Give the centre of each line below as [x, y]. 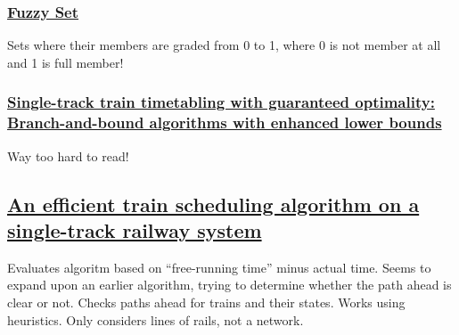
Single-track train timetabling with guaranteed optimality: [221, 102]
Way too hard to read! [68, 155]
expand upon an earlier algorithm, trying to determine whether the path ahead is [229, 285]
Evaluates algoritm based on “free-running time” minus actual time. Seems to [219, 267]
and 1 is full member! [66, 62]
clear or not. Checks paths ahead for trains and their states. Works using [206, 302]
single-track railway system [135, 229]
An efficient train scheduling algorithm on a [213, 204]
